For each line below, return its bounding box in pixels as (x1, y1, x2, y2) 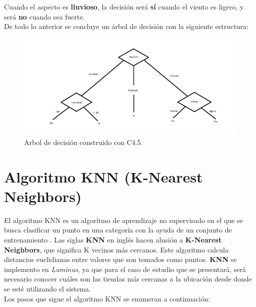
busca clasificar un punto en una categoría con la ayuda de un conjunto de (4, 224, 232, 235)
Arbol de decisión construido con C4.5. (24, 136, 143, 147)
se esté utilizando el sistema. (4, 283, 91, 293)
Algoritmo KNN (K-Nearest (4, 166, 203, 186)
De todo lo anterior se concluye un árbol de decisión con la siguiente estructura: (4, 21, 248, 31)
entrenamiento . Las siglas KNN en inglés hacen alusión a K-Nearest (4, 234, 222, 245)
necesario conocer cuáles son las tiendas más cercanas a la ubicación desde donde (4, 273, 252, 284)
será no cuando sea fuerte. (4, 11, 85, 21)
